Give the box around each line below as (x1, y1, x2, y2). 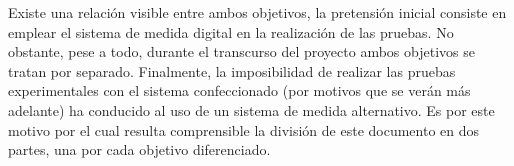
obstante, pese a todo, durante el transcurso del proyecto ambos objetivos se (8, 41, 475, 62)
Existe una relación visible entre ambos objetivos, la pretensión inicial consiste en (8, 2, 507, 22)
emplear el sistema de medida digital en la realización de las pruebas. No (8, 21, 454, 42)
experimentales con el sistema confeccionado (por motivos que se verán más (8, 80, 471, 101)
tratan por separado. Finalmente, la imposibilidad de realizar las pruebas (8, 60, 456, 81)
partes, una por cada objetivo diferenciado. (8, 139, 271, 160)
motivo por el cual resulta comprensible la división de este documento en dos (8, 119, 480, 140)
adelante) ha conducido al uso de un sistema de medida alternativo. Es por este (8, 99, 495, 120)
